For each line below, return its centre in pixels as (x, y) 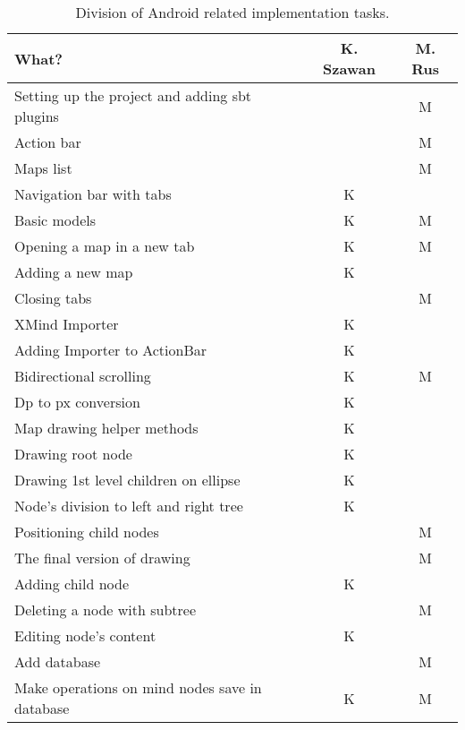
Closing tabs (53, 298)
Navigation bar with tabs (93, 194)
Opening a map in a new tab (105, 246)
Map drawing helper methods (106, 428)
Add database (58, 661)
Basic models (55, 220)
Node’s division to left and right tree (129, 506)
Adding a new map (74, 272)
